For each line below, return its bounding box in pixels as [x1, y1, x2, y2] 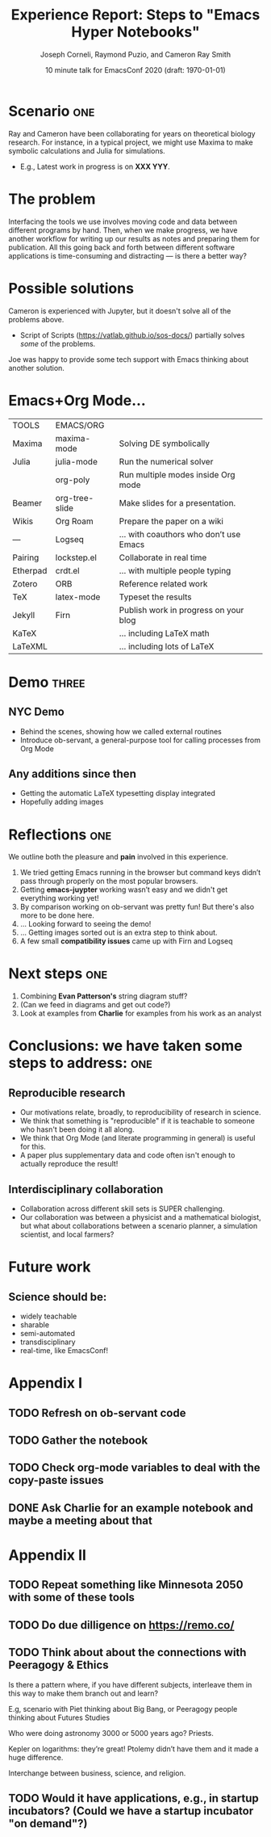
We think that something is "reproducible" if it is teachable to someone [19, 1116, 256, 1126]
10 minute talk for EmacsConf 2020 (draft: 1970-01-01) [45, 65, 226, 74]
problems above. [8, 314, 65, 324]
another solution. [8, 363, 65, 372]
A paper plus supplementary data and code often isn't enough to [19, 1150, 236, 1160]
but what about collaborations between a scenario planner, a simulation [19, 1221, 258, 1230]
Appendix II [8, 1545, 87, 1564]
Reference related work [119, 578, 208, 589]
